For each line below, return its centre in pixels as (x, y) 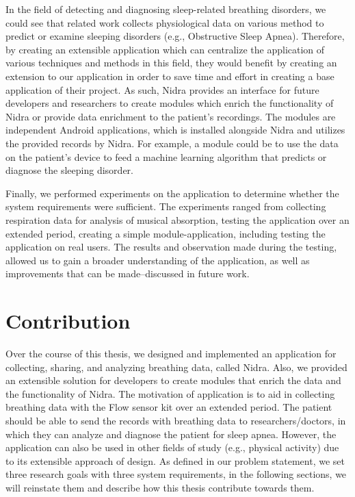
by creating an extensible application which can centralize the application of (165, 49)
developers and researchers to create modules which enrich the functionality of (170, 103)
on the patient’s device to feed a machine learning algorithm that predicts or (166, 156)
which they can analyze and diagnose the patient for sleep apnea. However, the (171, 434)
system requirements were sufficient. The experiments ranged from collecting (166, 206)
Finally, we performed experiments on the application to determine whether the (172, 193)
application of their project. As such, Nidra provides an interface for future (162, 89)
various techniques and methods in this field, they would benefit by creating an (171, 63)
